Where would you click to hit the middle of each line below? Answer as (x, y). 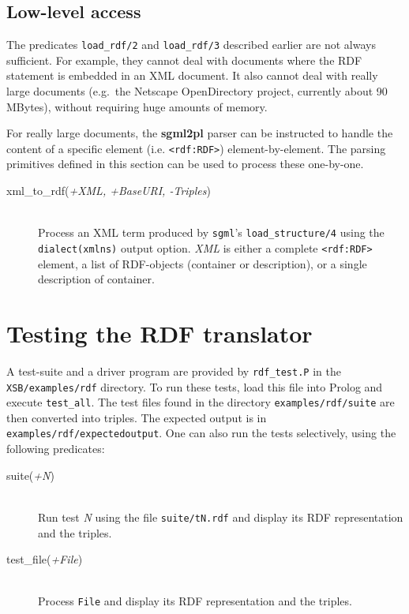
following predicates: (56, 449)
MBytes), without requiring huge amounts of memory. (137, 106)
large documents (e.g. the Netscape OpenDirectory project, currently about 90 (197, 91)
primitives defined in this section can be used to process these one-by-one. (185, 164)
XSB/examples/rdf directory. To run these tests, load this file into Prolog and (195, 386)
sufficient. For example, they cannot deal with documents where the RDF (184, 60)
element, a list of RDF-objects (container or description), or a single (203, 263)
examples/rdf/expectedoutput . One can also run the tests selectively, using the (201, 433)
